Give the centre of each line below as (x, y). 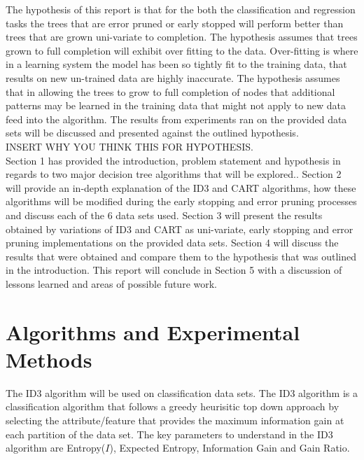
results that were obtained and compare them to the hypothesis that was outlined (181, 256)
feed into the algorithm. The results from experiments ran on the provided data (176, 119)
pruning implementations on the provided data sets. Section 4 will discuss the (172, 243)
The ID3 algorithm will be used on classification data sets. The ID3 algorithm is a (182, 392)
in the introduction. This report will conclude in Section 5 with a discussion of (174, 270)
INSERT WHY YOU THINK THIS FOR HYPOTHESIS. (129, 146)
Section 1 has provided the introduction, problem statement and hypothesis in (173, 160)
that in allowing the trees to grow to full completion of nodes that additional (170, 91)
